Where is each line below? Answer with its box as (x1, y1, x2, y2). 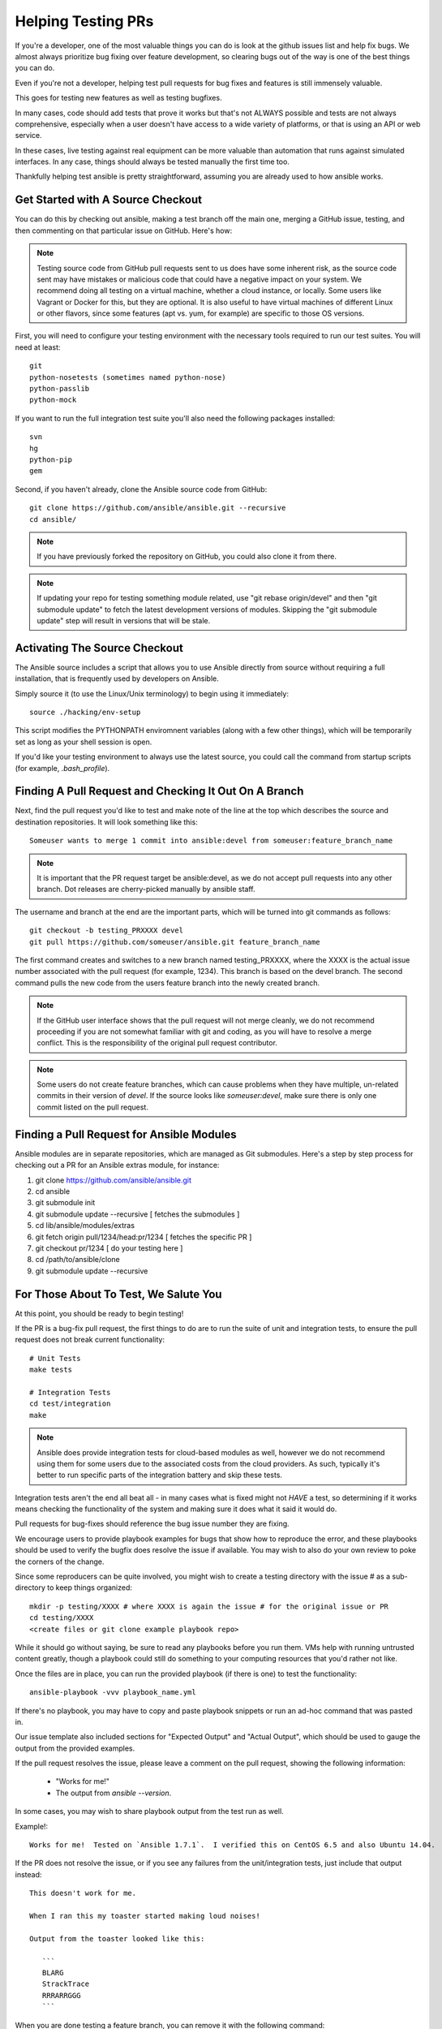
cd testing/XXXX (29, 1613, 94, 1622)
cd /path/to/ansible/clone (35, 1255, 121, 1264)
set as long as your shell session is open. (15, 737, 152, 747)
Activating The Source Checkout (15, 641, 184, 655)
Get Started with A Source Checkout (15, 193, 203, 207)
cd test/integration (29, 1399, 111, 1408)
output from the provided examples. (15, 1743, 135, 1753)
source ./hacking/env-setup (29, 707, 141, 717)
